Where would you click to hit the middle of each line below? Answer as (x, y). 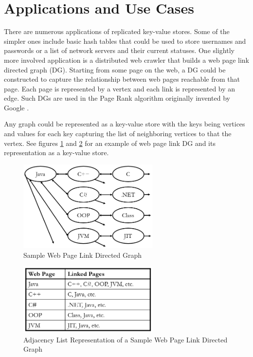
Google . (17, 107)
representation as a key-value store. (56, 152)
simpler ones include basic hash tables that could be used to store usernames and (125, 41)
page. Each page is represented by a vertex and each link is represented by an (120, 88)
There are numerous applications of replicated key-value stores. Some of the (117, 31)
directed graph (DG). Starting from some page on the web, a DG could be (115, 69)
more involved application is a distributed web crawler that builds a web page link (127, 60)
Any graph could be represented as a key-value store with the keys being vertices (125, 124)
